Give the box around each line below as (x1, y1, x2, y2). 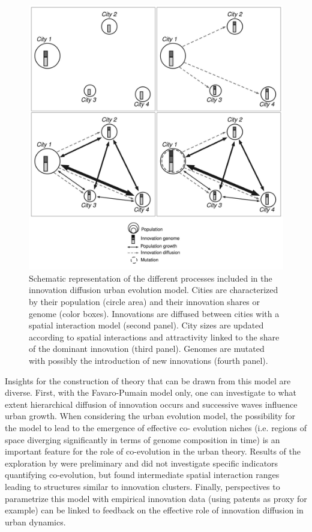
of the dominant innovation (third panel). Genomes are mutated (29, 342, 265, 355)
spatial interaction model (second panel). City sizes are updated (29, 319, 264, 331)
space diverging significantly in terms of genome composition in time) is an (5, 433, 280, 446)
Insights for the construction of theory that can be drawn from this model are (5, 374, 291, 387)
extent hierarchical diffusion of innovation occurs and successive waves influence (5, 397, 298, 410)
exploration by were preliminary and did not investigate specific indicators (5, 456, 278, 469)
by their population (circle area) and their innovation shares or (29, 295, 260, 308)
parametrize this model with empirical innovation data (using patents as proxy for (5, 492, 307, 504)
